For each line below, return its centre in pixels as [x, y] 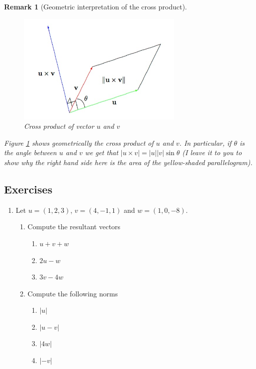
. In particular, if [205, 142]
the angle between [30, 152]
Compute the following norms [73, 293]
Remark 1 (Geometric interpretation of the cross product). [95, 6]
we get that [101, 152]
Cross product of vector [59, 126]
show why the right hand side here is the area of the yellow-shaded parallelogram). [128, 162]
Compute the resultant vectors [74, 227]
